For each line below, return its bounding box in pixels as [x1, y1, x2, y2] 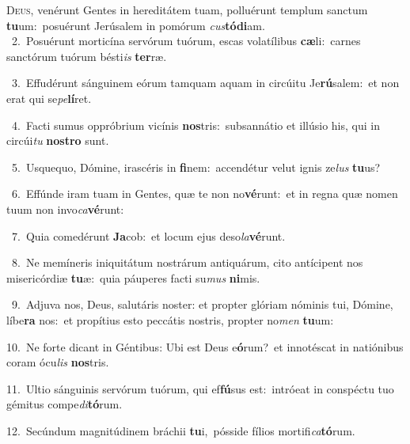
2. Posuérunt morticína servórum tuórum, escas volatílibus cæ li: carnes [11, 32, 361, 49]
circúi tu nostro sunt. [6, 132, 109, 149]
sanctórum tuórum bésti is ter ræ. [6, 47, 167, 64]
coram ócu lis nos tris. [6, 354, 109, 370]
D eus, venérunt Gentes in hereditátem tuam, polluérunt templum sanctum [6, 2, 368, 17]
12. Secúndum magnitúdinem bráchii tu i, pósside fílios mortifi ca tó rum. [6, 422, 355, 438]
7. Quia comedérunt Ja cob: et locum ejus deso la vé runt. [11, 227, 286, 244]
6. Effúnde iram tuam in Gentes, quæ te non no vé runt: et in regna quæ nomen [11, 185, 398, 202]
